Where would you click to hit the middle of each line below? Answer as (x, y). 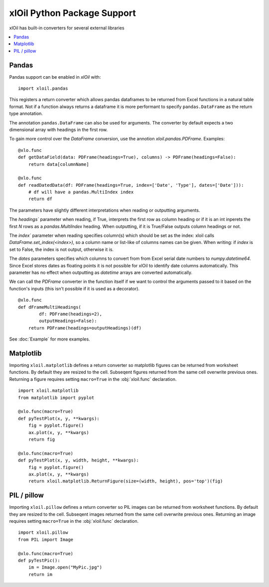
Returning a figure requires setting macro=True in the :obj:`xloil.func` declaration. (93, 379)
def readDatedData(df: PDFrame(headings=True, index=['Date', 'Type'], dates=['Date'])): (131, 185)
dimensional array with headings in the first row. (59, 129)
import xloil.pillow (43, 532)
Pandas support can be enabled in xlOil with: (55, 77)
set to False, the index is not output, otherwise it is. (62, 249)
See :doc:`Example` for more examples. (50, 339)
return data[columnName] (59, 164)
